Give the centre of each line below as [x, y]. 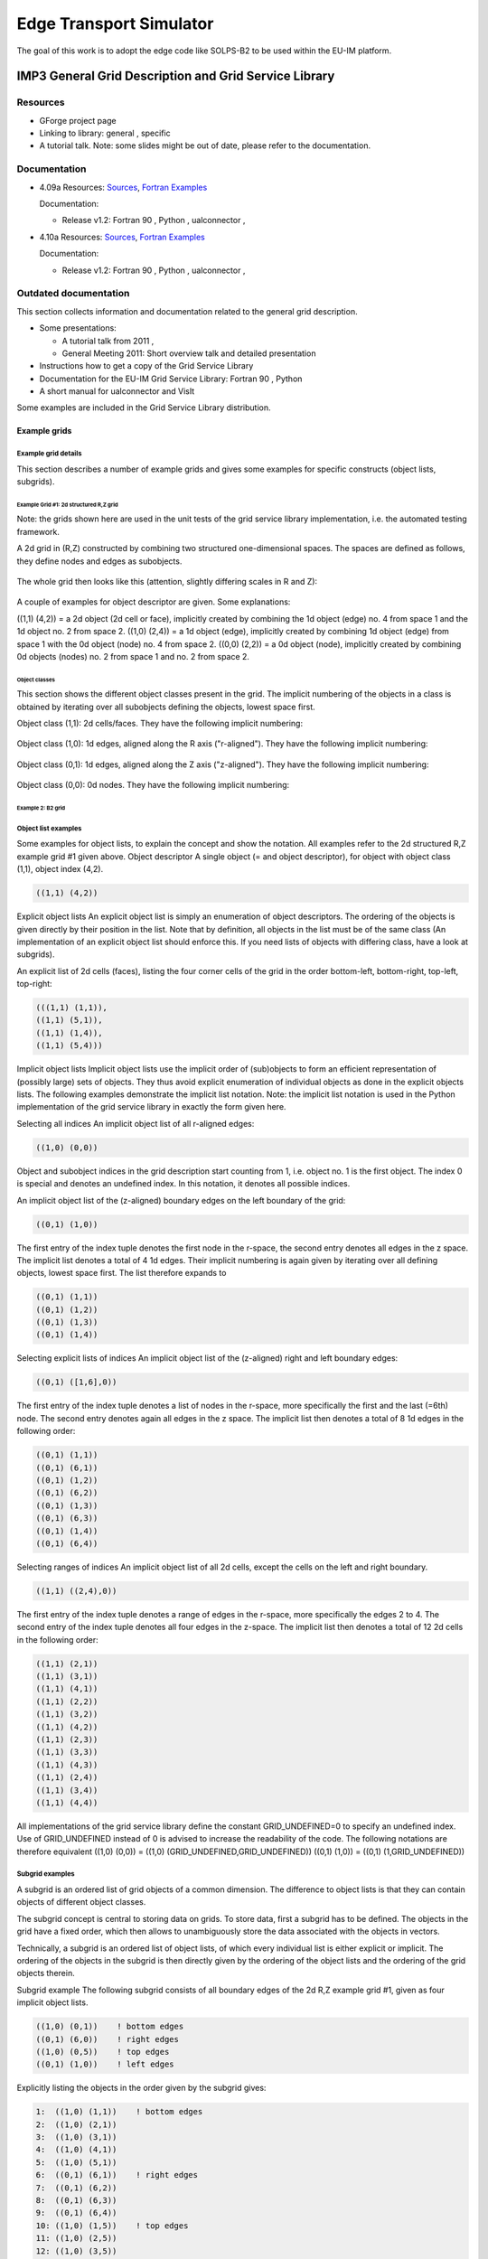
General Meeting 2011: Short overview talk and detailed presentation [189, 353]
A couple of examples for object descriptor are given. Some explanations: [154, 602]
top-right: [35, 984]
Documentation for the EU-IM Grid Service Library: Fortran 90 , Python [171, 379]
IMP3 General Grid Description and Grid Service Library [176, 76]
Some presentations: [78, 328]
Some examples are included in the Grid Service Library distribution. [144, 408]
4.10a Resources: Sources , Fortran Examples [122, 237]
